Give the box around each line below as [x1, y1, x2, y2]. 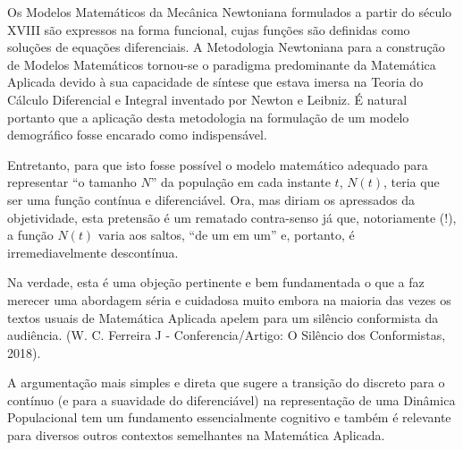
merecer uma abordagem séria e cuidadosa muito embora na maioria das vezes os [7, 290, 451, 309]
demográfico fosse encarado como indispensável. [7, 125, 267, 144]
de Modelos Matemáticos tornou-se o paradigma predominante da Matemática [7, 55, 436, 73]
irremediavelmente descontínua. [7, 242, 179, 261]
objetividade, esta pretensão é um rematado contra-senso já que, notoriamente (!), [7, 208, 457, 226]
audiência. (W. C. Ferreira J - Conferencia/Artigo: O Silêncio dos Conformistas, [7, 326, 446, 344]
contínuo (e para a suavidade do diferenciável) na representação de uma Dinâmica [7, 390, 456, 409]
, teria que [383, 173, 440, 191]
